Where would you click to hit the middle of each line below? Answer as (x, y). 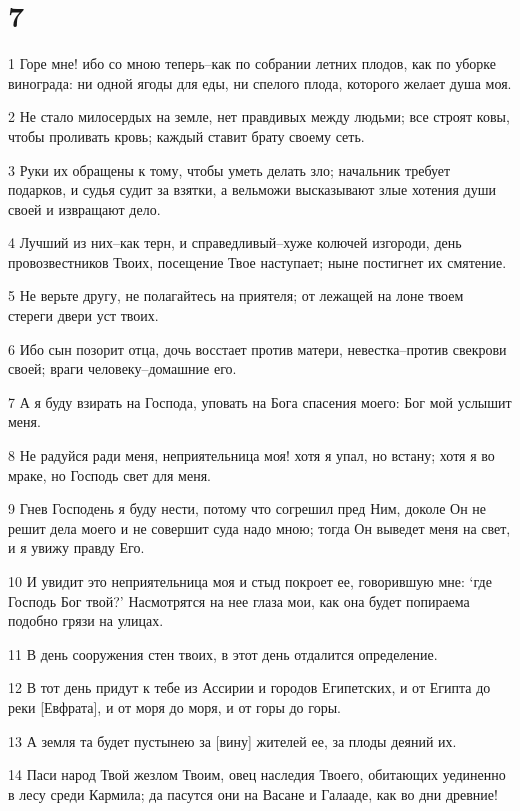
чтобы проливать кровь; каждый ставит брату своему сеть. (186, 135)
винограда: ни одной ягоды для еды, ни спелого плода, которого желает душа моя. (260, 82)
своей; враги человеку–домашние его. (122, 368)
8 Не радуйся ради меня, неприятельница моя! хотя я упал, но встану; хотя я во (251, 455)
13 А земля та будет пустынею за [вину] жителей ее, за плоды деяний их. (232, 740)
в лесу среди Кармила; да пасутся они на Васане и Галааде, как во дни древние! (253, 793)
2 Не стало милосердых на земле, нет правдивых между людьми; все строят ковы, (259, 116)
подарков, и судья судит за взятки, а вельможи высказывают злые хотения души (252, 189)
